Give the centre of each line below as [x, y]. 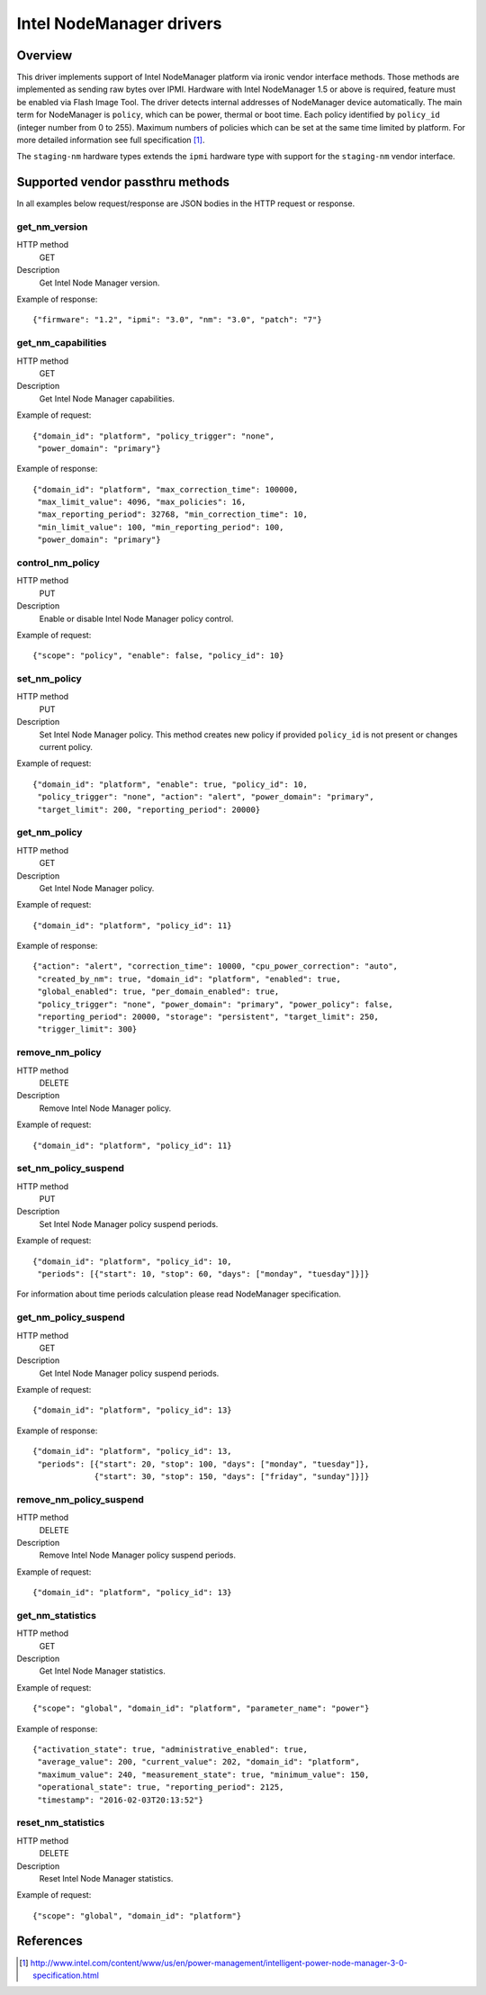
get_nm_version [52, 227]
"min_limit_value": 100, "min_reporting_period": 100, [161, 527]
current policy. [66, 747]
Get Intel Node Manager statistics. [102, 1671]
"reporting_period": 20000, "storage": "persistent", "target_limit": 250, [208, 1017]
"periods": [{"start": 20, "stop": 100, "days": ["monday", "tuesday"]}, [203, 1464]
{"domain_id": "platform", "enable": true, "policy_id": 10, [170, 784]
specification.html [66, 1975]
